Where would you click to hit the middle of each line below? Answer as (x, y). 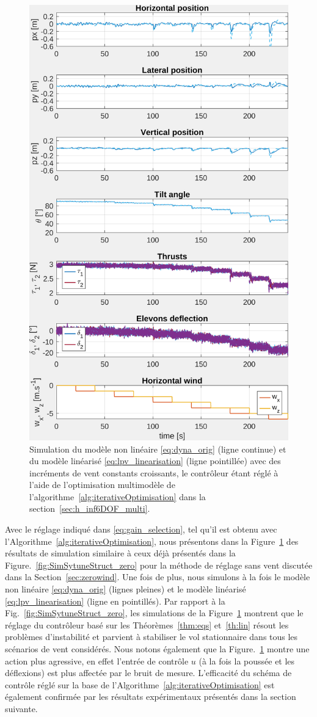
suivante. (21, 708)
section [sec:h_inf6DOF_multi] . (90, 508)
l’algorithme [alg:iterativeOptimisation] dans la (118, 496)
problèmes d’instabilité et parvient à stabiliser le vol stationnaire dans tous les (151, 637)
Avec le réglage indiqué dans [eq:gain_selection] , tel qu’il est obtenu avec (141, 529)
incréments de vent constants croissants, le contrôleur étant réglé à (154, 472)
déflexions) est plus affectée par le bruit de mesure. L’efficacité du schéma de (148, 673)
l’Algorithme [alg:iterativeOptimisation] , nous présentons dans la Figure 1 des (152, 541)
